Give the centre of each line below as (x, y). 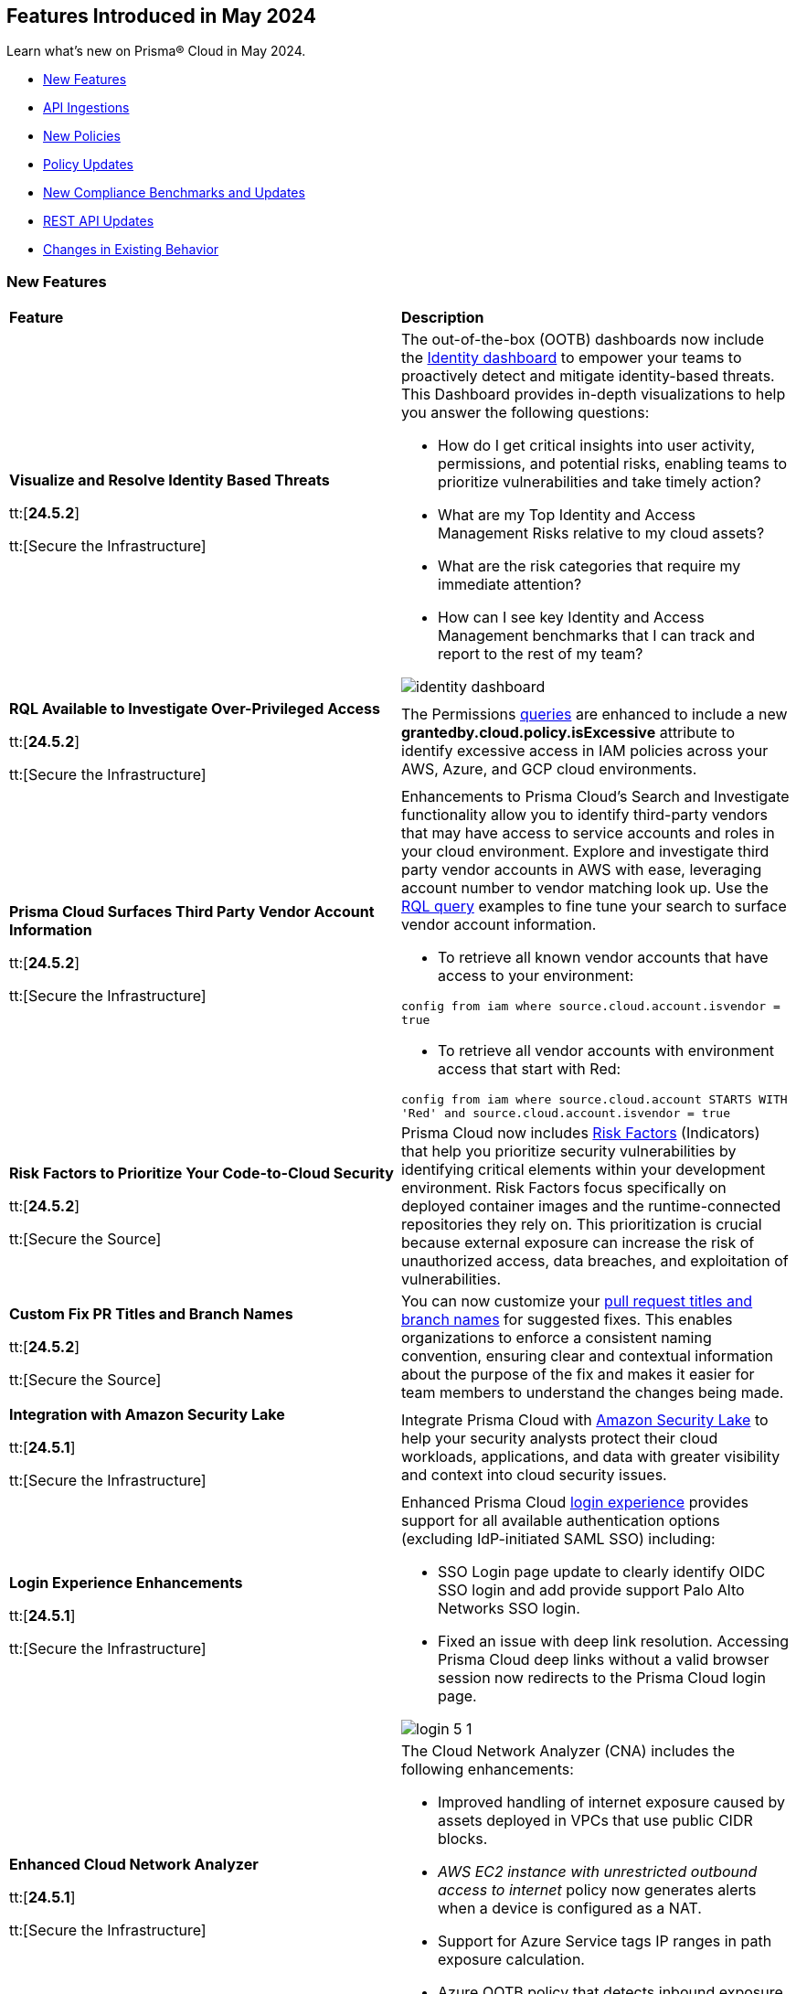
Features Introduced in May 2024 (161, 16)
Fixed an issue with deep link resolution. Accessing (614, 1642)
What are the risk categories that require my (589, 566)
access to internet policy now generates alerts (597, 1890)
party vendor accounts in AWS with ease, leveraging (582, 870)
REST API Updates (99, 221)
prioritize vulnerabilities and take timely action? (600, 482)
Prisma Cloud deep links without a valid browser (604, 1660)
